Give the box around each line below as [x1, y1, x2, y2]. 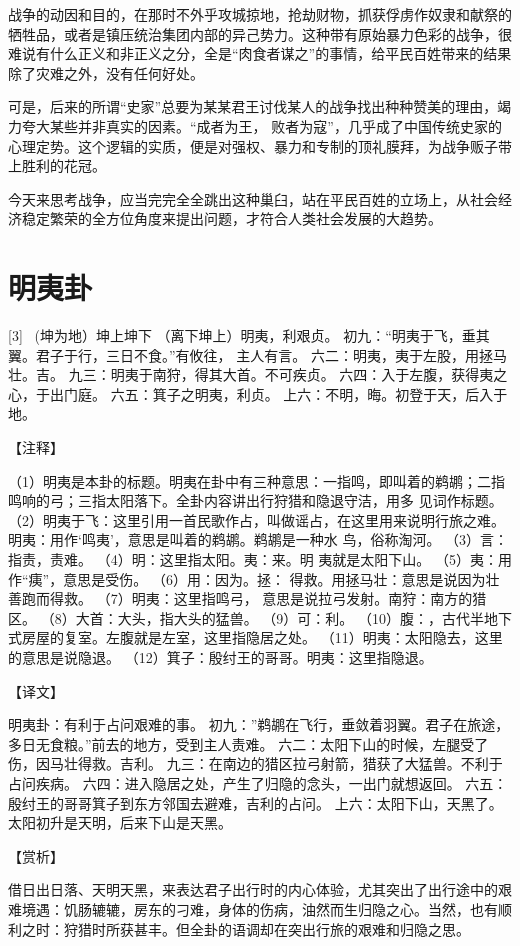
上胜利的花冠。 [8, 155, 106, 176]
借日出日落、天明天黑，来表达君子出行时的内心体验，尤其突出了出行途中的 [8, 879, 498, 900]
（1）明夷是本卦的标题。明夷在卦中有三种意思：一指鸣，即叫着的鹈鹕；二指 [8, 470, 505, 491]
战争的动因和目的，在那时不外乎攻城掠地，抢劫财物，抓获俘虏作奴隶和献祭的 [8, 4, 512, 24]
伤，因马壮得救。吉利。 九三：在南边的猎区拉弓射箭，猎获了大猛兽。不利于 [8, 753, 503, 774]
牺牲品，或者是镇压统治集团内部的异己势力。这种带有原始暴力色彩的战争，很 [8, 23, 512, 44]
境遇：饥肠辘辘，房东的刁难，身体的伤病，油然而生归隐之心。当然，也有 [21, 898, 498, 919]
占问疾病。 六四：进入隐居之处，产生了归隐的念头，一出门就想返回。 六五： [8, 772, 508, 793]
